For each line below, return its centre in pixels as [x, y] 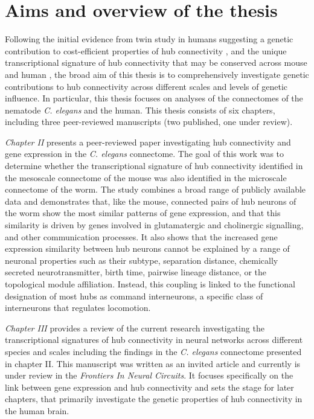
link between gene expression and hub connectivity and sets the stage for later [149, 387]
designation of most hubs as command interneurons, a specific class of [134, 296]
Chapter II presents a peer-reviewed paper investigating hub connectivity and [148, 142]
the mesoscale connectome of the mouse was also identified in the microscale [146, 177]
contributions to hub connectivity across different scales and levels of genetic [146, 86]
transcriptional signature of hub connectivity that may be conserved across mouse [156, 62]
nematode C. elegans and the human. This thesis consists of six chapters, [140, 110]
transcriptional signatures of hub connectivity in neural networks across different [154, 340]
